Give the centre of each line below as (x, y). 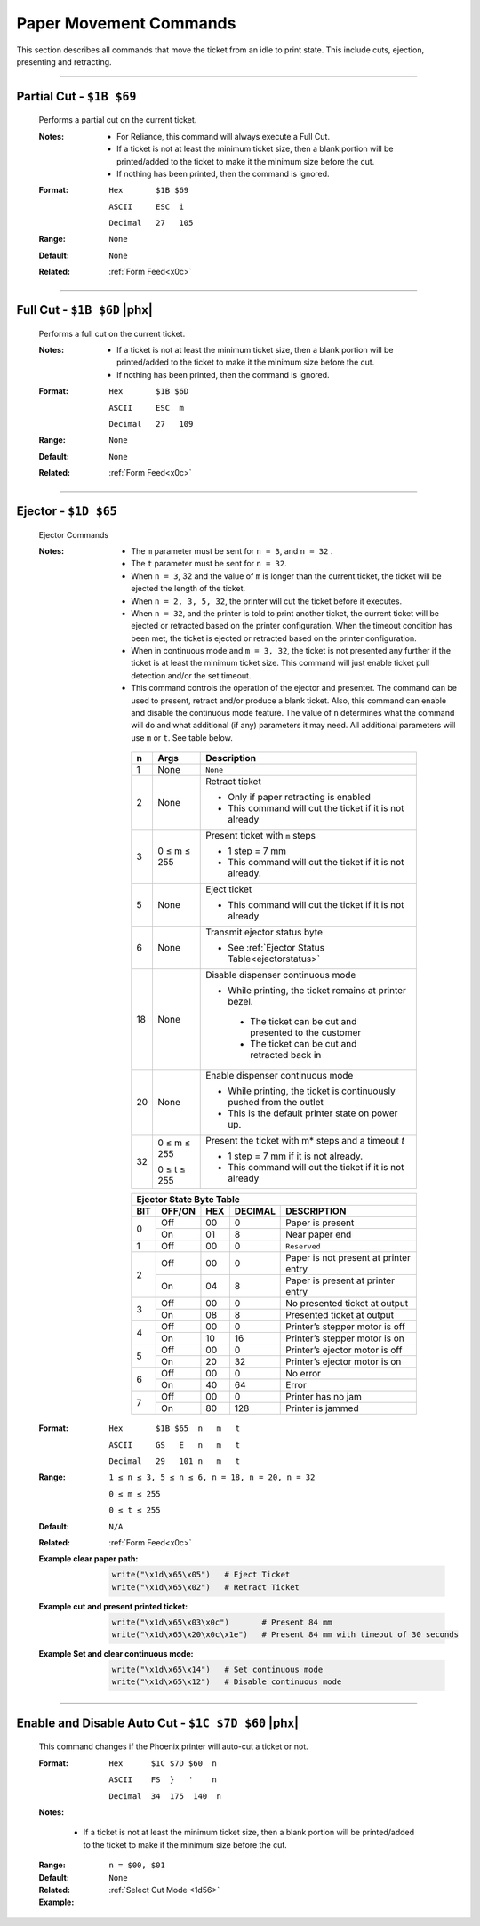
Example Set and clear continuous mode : (116, 1654)
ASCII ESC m (146, 408)
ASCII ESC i (146, 206)
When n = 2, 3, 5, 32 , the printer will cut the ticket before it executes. (267, 601)
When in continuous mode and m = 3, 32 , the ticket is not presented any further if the (291, 651)
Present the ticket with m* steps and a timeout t (305, 1141)
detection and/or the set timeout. (191, 675)
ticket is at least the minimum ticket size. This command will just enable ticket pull (280, 663)
